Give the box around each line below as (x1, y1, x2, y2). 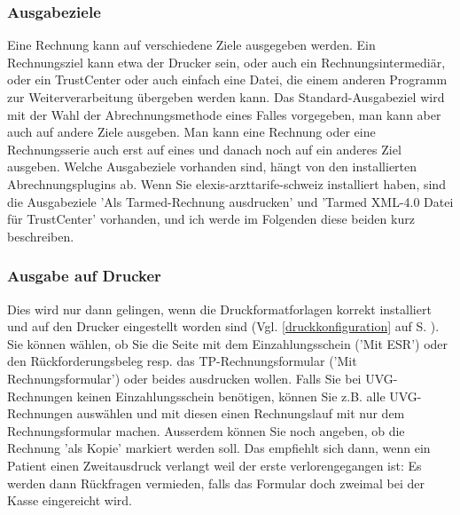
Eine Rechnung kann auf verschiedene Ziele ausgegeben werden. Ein (7, 36, 376, 54)
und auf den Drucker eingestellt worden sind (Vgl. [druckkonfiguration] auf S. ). (7, 317, 440, 336)
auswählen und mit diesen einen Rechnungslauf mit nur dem (76, 404, 405, 423)
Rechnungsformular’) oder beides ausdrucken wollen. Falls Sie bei (7, 368, 362, 387)
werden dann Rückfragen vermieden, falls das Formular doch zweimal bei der (7, 473, 425, 492)
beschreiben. (7, 226, 74, 245)
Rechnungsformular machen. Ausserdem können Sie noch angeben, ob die (7, 421, 405, 440)
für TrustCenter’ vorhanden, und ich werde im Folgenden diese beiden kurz (7, 210, 415, 228)
